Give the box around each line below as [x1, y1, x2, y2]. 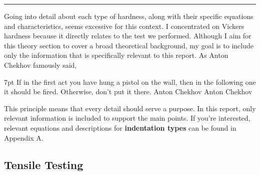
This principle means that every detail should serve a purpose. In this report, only [4, 103, 256, 113]
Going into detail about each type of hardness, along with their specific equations [4, 11, 253, 21]
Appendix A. [4, 132, 43, 143]
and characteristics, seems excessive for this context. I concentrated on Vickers [4, 20, 244, 31]
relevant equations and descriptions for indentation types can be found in [4, 122, 236, 133]
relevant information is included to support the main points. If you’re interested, [4, 113, 250, 123]
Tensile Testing [4, 157, 83, 172]
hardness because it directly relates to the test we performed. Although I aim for [4, 30, 251, 41]
